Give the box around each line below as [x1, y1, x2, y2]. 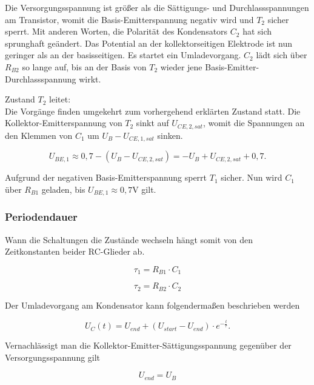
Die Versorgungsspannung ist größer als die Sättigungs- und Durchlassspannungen [5, 1, 309, 13]
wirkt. [79, 72, 101, 85]
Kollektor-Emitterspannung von [5, 116, 122, 129]
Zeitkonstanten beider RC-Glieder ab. [5, 245, 145, 258]
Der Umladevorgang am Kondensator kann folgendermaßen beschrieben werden [5, 298, 300, 311]
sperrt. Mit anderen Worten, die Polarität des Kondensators [5, 25, 228, 38]
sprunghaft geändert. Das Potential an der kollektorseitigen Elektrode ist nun [5, 36, 293, 49]
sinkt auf [136, 116, 169, 129]
